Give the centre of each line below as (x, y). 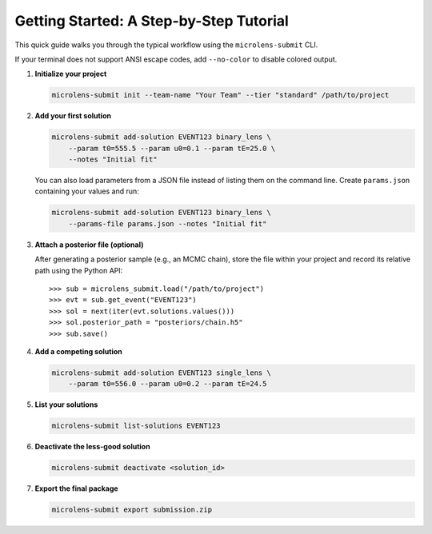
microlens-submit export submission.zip (132, 510)
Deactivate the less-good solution (93, 447)
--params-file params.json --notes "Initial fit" (168, 223)
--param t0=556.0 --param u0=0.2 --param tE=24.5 (168, 384)
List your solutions (66, 404)
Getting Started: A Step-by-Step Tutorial (152, 21)
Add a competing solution (79, 351)
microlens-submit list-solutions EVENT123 (136, 426)
